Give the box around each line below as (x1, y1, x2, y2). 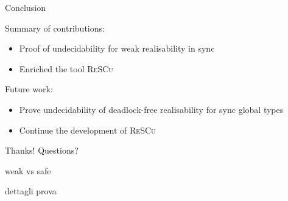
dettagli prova (5, 185, 57, 197)
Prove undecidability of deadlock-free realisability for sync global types (19, 103, 284, 115)
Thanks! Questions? (5, 144, 79, 157)
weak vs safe (5, 164, 51, 177)
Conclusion (5, 1, 46, 13)
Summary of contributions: (5, 21, 105, 34)
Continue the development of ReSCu (19, 123, 156, 136)
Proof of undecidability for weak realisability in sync (19, 42, 215, 55)
